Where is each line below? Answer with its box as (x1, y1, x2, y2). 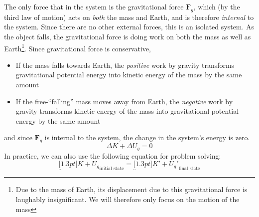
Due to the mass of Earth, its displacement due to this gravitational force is (15, 184, 248, 195)
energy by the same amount (15, 115, 101, 126)
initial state (99, 166, 124, 172)
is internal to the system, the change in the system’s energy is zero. (44, 132, 250, 143)
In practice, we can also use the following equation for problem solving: (4, 150, 221, 161)
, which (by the (193, 1, 240, 11)
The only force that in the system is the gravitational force (4, 1, 184, 11)
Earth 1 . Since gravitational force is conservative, (4, 41, 151, 53)
